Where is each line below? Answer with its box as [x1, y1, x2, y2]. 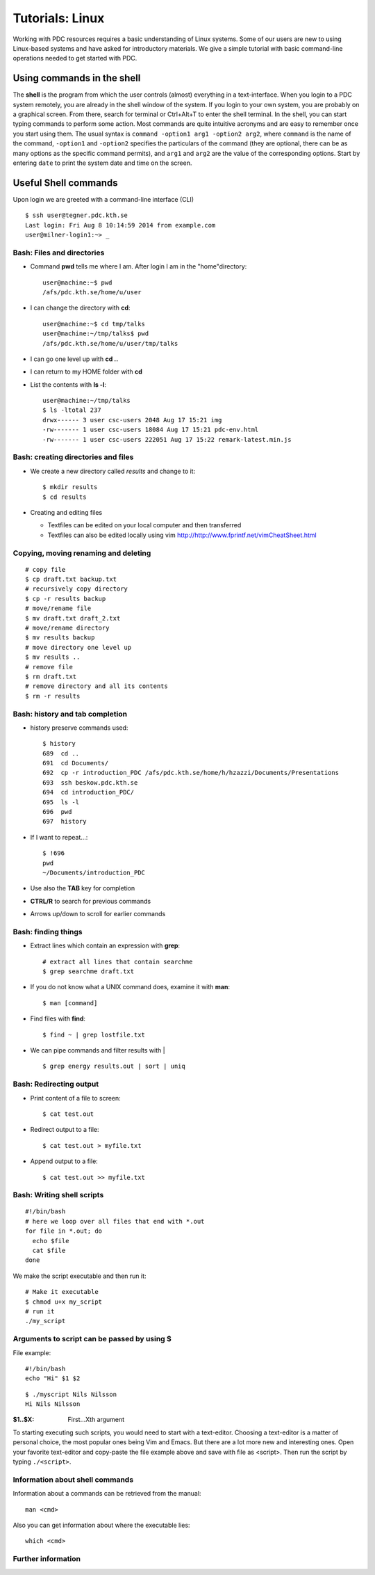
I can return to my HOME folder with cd [30, 367, 142, 376]
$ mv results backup [25, 634, 95, 641]
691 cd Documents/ [42, 759, 109, 767]
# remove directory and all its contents [25, 682, 168, 690]
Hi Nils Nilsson [25, 1400, 81, 1408]
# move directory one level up [25, 643, 132, 651]
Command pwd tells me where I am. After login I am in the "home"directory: [30, 262, 247, 271]
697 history [42, 817, 87, 826]
